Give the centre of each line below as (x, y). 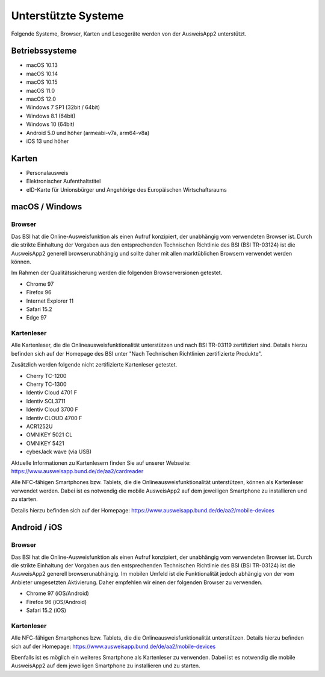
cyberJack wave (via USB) (59, 452)
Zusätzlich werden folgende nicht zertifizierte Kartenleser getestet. (94, 365)
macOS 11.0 (41, 90)
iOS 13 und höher (48, 141)
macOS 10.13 (42, 65)
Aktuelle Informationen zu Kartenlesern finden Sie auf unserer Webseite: (101, 463)
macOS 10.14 (42, 74)
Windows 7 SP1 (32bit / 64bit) (63, 107)
